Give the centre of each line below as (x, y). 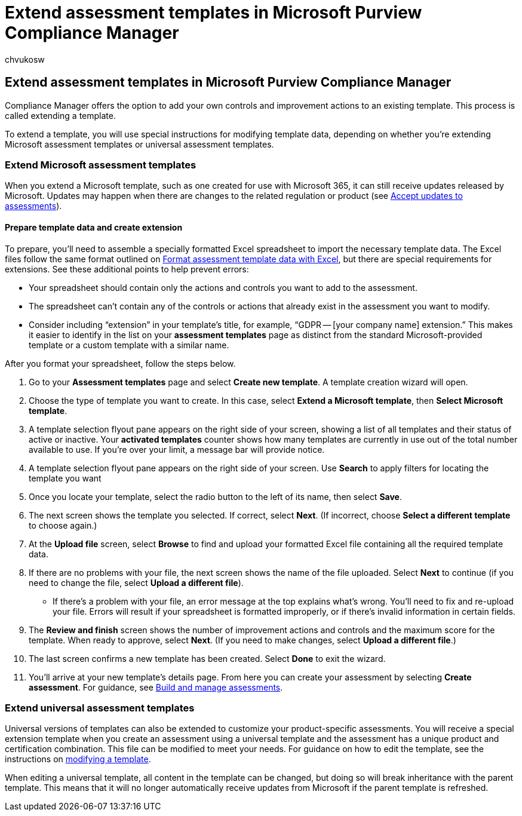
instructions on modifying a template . (78, 759)
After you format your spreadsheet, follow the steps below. (120, 363)
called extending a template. (60, 115)
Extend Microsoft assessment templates (101, 165)
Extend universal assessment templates (100, 708)
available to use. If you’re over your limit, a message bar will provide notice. (177, 449)
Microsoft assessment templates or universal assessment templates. (139, 144)
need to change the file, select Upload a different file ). (136, 582)
